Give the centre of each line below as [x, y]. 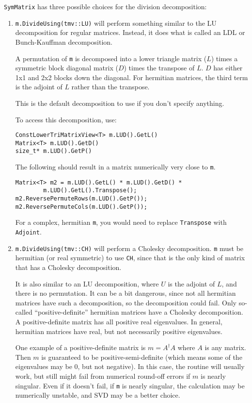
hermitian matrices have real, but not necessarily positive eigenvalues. [119, 331]
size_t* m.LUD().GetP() [54, 151]
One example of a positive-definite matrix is [80, 347]
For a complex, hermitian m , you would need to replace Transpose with [121, 222]
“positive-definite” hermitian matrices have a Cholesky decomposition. [139, 312]
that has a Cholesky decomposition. [68, 267]
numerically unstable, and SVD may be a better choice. [98, 395]
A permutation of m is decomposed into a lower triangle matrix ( [111, 58]
